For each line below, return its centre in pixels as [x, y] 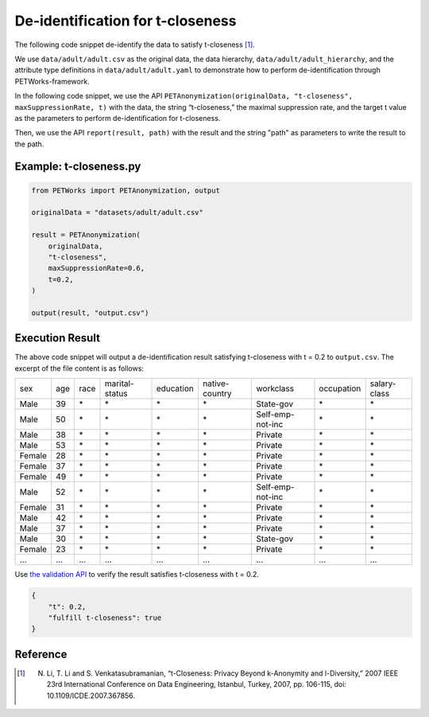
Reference [41, 654]
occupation [340, 388]
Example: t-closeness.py [78, 167]
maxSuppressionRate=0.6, [97, 268]
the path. [29, 144]
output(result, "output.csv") [90, 313]
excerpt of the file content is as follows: [79, 368]
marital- [119, 384]
